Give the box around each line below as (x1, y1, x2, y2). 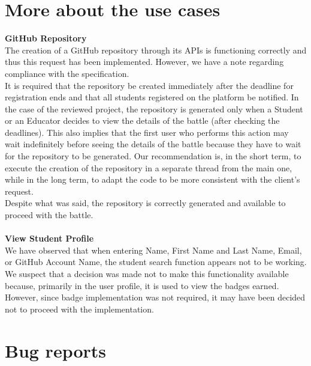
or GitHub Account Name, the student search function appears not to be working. (5, 255, 307, 268)
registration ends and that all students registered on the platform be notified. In (5, 91, 299, 103)
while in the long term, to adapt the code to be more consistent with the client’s (5, 173, 300, 186)
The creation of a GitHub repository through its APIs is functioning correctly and (5, 43, 307, 56)
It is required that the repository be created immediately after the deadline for (5, 79, 294, 91)
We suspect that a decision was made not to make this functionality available (5, 267, 289, 279)
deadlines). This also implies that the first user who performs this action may (5, 126, 289, 138)
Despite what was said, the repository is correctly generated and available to (5, 197, 286, 209)
